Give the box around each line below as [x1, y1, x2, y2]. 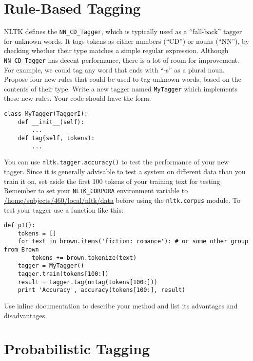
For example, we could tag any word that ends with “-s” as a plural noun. [4, 64, 225, 74]
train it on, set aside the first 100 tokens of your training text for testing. [4, 176, 222, 186]
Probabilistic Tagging [4, 339, 150, 359]
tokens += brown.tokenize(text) [32, 254, 137, 261]
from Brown [4, 246, 39, 253]
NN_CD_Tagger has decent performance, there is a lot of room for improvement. [4, 54, 239, 65]
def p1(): [4, 222, 36, 229]
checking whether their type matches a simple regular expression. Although [4, 45, 229, 55]
